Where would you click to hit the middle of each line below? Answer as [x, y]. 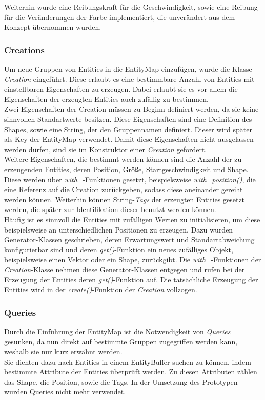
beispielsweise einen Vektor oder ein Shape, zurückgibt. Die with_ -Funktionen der [133, 259]
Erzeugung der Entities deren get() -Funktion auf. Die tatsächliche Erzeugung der [131, 279]
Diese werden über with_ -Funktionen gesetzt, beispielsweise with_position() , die [130, 179]
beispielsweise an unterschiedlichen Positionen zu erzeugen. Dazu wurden [119, 229]
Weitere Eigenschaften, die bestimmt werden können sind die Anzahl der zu [123, 159]
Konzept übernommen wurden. [53, 27]
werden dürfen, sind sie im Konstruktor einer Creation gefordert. [106, 149]
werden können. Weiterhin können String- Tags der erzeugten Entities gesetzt [125, 199]
